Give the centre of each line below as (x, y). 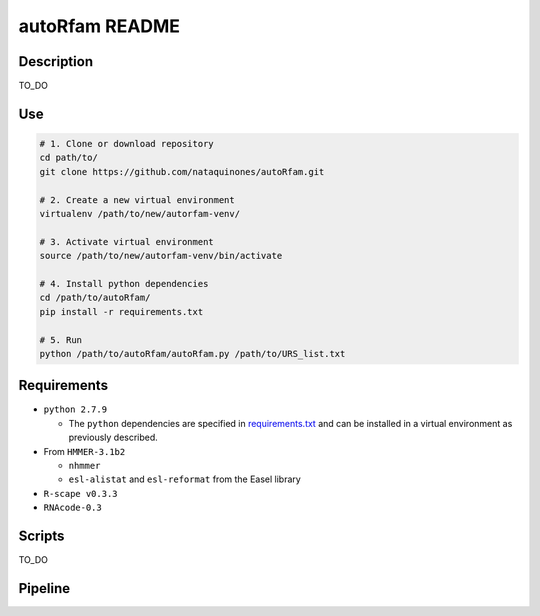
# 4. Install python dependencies (124, 283)
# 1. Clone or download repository (126, 144)
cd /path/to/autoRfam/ (95, 298)
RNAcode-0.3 (72, 508)
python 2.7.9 (75, 409)
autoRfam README (99, 26)
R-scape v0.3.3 (81, 493)
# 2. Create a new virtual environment (137, 199)
